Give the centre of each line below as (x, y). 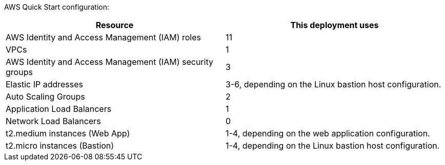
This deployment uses (335, 25)
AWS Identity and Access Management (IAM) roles (103, 37)
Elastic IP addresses (45, 84)
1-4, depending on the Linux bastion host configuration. (333, 146)
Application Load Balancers (59, 109)
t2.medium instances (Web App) (68, 133)
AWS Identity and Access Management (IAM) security (109, 62)
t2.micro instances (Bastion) (60, 146)
